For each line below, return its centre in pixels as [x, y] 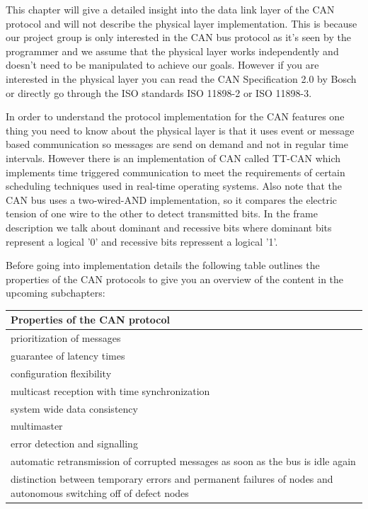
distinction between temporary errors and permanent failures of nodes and [172, 478]
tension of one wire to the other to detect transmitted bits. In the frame [162, 213]
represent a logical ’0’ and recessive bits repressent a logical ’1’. [142, 241]
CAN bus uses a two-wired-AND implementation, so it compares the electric [172, 199]
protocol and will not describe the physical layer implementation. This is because [182, 23]
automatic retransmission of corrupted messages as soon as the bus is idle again [183, 461]
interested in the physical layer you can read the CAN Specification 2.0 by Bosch [181, 78]
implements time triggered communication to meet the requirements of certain [176, 172]
